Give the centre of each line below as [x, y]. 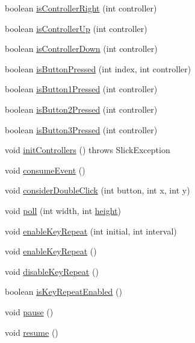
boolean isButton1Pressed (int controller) [81, 89]
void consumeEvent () [45, 170]
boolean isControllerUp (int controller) [76, 28]
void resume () [32, 332]
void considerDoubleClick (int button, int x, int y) [97, 190]
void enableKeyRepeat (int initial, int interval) [91, 231]
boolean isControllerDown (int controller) [81, 49]
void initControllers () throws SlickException [88, 150]
